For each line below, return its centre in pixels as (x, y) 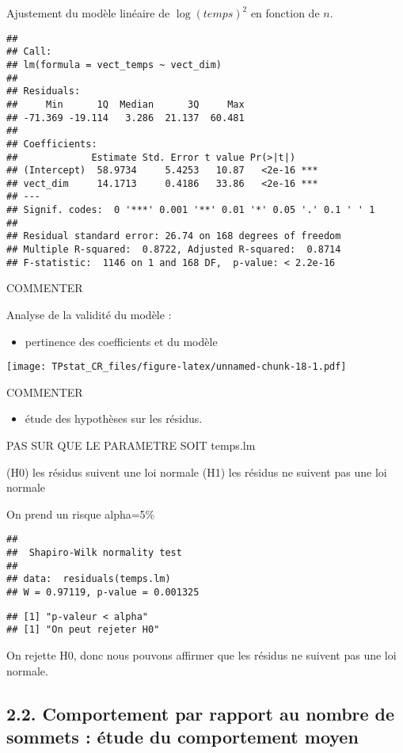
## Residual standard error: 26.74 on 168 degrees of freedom (174, 236)
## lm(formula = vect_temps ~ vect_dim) (114, 65)
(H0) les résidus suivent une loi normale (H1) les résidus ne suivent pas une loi (197, 472)
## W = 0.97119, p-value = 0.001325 (103, 593)
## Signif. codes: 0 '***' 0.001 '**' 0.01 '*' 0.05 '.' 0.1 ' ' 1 (191, 210)
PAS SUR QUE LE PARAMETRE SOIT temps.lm (131, 445)
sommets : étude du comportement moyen (182, 736)
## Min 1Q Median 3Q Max (125, 104)
